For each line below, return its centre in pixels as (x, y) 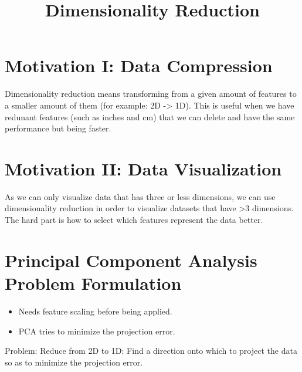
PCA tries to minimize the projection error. (97, 331)
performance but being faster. (58, 128)
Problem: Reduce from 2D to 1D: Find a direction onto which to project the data (151, 351)
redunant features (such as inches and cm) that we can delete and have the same (150, 116)
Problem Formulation (93, 283)
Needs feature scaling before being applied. (95, 311)
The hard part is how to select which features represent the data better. (134, 219)
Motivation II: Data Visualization (143, 168)
